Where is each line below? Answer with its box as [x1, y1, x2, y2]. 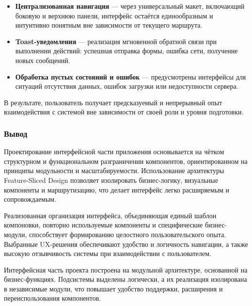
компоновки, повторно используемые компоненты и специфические [4, 220, 203, 230]
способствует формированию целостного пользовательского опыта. [29, 229, 226, 239]
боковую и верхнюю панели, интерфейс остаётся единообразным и [15, 10, 213, 20]
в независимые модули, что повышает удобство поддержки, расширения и [4, 283, 223, 293]
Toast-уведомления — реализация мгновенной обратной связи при [15, 36, 217, 46]
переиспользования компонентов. [4, 293, 101, 303]
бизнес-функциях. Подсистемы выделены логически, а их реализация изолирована [4, 274, 247, 284]
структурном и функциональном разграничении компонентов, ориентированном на [4, 156, 248, 166]
